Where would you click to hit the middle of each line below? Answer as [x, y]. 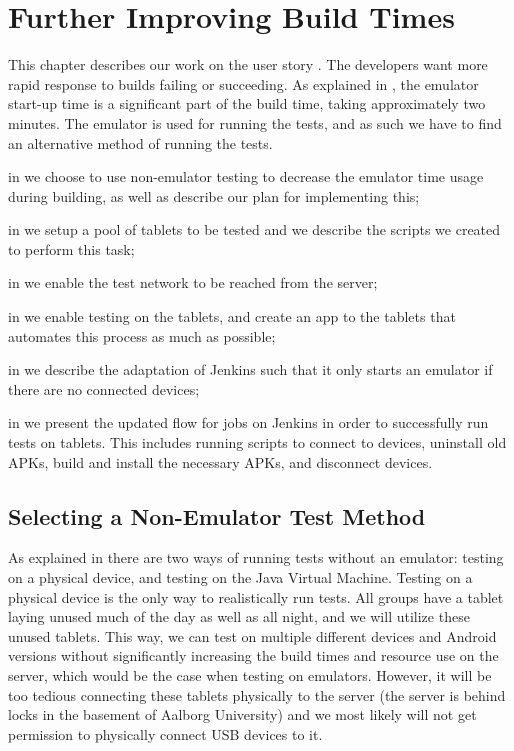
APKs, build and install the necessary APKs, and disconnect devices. [220, 461]
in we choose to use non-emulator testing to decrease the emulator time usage [246, 176]
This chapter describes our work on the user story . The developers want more [248, 64]
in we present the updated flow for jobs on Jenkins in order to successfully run [248, 422]
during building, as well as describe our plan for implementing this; [214, 195]
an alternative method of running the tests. [140, 142]
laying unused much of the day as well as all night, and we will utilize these [239, 616]
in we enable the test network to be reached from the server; [193, 282]
